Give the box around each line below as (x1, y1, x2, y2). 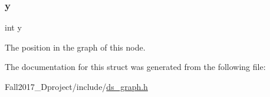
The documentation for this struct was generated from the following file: (5, 61, 266, 73)
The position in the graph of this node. (5, 41, 146, 53)
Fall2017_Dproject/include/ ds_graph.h (5, 81, 148, 92)
